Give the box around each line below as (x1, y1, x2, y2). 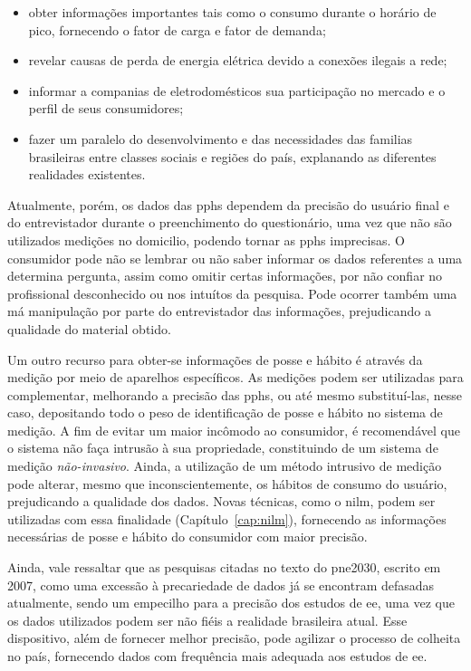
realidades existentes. (28, 165, 146, 184)
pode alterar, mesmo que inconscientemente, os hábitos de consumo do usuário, (7, 474, 447, 493)
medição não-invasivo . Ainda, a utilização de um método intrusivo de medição (7, 456, 442, 475)
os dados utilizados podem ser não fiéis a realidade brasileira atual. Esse (7, 610, 408, 629)
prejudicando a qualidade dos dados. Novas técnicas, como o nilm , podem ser (7, 492, 436, 511)
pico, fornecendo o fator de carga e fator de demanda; (28, 20, 326, 39)
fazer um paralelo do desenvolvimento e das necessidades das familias (28, 129, 413, 148)
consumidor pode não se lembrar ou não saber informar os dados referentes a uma (7, 248, 463, 267)
